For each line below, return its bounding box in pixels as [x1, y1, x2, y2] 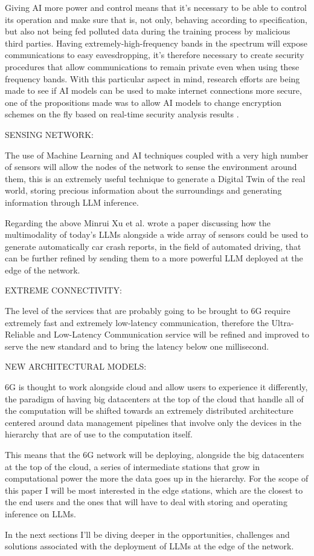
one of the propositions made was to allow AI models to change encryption [5, 96, 282, 108]
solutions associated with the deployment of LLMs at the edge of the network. [5, 540, 294, 552]
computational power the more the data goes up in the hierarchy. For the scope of [5, 472, 309, 485]
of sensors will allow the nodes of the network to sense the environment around [5, 160, 297, 173]
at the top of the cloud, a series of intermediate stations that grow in [5, 460, 260, 473]
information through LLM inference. [5, 195, 139, 208]
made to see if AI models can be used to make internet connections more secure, [5, 84, 302, 97]
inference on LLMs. [5, 507, 76, 520]
